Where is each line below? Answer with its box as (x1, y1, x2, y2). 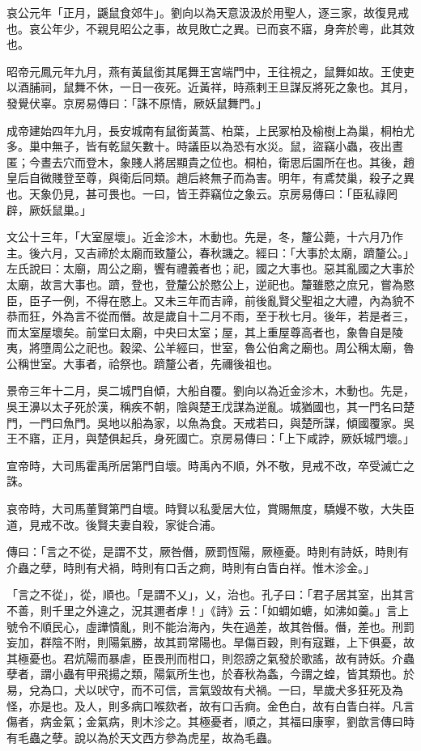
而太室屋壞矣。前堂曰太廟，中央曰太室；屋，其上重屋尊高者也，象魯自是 (6, 323, 392, 340)
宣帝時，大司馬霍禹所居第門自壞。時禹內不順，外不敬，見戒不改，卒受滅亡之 (6, 456, 415, 473)
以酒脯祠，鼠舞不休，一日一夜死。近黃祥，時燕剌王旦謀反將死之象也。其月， (6, 78, 415, 95)
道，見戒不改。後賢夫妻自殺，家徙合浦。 (6, 516, 222, 532)
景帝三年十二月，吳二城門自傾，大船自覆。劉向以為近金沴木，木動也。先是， (6, 382, 415, 399)
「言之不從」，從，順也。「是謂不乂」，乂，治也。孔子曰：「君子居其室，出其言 (6, 586, 415, 603)
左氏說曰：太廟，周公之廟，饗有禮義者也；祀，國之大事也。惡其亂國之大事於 (6, 260, 415, 277)
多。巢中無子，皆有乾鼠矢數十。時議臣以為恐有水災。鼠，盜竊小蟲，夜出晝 (6, 138, 403, 155)
